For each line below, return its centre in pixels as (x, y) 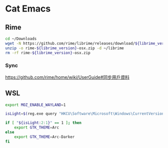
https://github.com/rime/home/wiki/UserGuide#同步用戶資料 (67, 77)
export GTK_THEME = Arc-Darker (44, 137)
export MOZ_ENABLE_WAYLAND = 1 (35, 105)
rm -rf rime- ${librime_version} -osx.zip (48, 53)
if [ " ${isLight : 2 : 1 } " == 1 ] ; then (43, 123)
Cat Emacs (28, 9)
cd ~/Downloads (21, 39)
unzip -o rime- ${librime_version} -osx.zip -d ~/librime (64, 48)
